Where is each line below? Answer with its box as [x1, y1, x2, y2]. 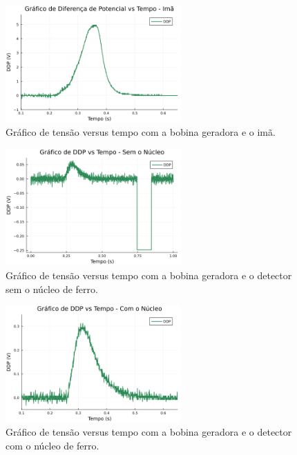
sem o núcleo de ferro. [6, 281, 98, 296]
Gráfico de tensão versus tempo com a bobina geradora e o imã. [6, 125, 276, 139]
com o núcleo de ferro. [6, 438, 99, 452]
